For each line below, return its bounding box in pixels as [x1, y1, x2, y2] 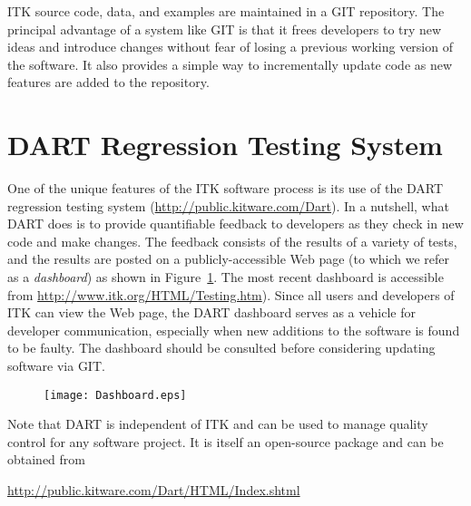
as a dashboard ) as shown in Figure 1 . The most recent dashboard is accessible [7, 268, 444, 287]
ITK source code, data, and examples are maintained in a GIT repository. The [7, 2, 445, 20]
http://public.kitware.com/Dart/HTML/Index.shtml [7, 481, 300, 500]
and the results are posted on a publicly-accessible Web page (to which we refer [7, 249, 450, 268]
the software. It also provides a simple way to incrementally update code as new [7, 54, 453, 73]
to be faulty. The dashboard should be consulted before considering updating [7, 338, 436, 357]
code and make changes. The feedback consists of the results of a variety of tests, [7, 231, 457, 250]
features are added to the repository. [7, 73, 210, 92]
